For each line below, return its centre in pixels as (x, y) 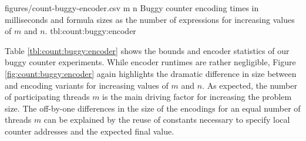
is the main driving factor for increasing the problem (197, 97)
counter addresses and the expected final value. (90, 131)
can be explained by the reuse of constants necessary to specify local (167, 120)
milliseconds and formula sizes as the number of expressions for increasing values (150, 19)
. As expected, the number (250, 85)
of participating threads (47, 97)
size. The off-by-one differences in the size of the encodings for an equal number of (153, 108)
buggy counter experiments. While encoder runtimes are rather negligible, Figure (150, 62)
